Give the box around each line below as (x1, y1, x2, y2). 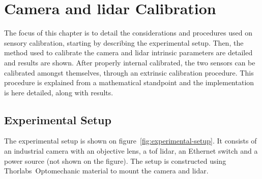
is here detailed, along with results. (4, 87, 113, 97)
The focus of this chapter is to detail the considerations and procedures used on (4, 27, 252, 38)
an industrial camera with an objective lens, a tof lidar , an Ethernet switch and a (4, 146, 258, 156)
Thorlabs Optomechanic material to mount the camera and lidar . (4, 165, 209, 176)
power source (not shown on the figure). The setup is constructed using (4, 155, 226, 166)
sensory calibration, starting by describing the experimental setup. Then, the (4, 37, 244, 48)
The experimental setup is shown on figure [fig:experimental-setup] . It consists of (4, 135, 257, 146)
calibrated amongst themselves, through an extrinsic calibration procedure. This (4, 67, 254, 78)
